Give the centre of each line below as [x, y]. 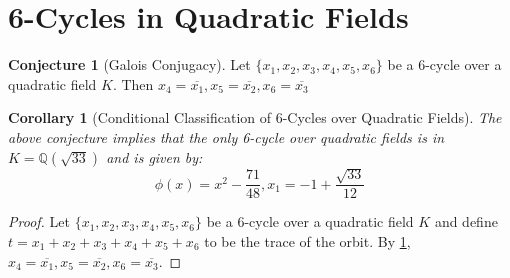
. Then [133, 83]
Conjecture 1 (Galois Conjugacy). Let [129, 64]
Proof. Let [39, 221]
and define [466, 221]
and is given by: [154, 156]
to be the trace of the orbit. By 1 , [307, 240]
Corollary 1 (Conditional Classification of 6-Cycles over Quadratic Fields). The [255, 117]
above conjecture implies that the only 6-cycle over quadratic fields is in [226, 136]
